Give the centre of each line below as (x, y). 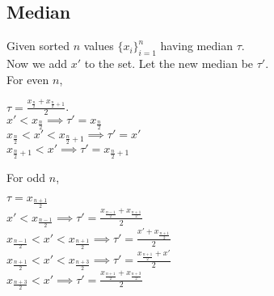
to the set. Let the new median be (169, 63)
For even (28, 79)
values (99, 46)
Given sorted (38, 46)
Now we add (37, 63)
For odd (26, 177)
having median (196, 46)
